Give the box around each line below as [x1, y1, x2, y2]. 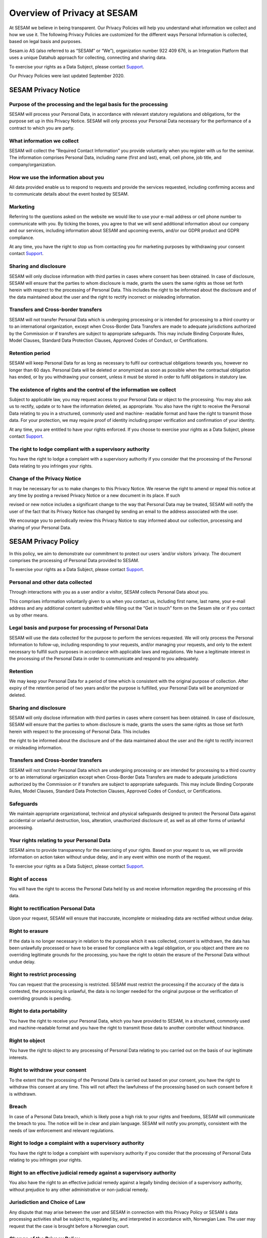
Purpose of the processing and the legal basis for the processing [9, 101, 168, 107]
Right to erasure [9, 928, 49, 934]
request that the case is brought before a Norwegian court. [9, 1223, 130, 1229]
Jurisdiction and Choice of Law [9, 1199, 86, 1206]
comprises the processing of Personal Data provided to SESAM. [9, 557, 139, 563]
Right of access [9, 876, 47, 882]
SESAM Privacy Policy [9, 537, 79, 546]
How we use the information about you [9, 174, 104, 181]
